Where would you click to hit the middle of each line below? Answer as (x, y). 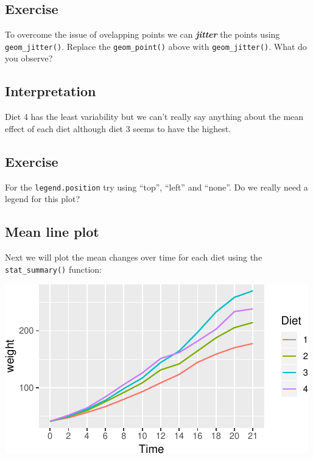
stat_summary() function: (53, 269)
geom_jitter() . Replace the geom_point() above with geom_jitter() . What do (156, 46)
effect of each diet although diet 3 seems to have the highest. (118, 128)
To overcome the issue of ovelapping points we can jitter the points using (142, 34)
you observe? (29, 58)
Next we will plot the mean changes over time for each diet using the (134, 257)
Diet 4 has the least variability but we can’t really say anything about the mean (154, 117)
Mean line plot (52, 232)
